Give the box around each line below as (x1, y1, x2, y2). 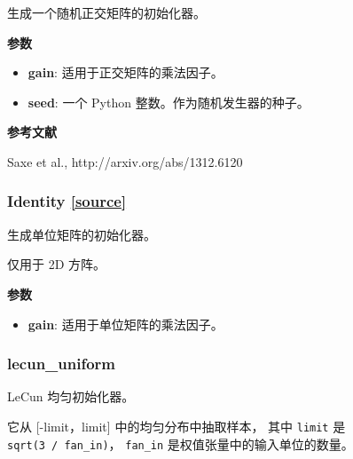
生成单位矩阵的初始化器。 (7, 225, 156, 243)
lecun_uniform (7, 352, 116, 375)
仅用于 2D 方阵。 (7, 255, 106, 273)
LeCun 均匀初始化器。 (7, 387, 135, 406)
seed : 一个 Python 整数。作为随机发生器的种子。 (27, 92, 310, 111)
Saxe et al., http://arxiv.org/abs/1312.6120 (7, 152, 243, 170)
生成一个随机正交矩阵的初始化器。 (7, 4, 206, 21)
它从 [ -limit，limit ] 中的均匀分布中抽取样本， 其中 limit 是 (7, 416, 346, 435)
